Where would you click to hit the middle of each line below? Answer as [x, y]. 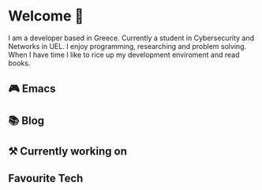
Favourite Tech [46, 178]
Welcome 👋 [46, 16]
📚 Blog [26, 120]
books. [19, 63]
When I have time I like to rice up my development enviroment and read [124, 54]
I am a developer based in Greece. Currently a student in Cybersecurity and [131, 38]
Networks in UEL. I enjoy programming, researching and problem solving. [127, 46]
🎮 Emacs [32, 89]
